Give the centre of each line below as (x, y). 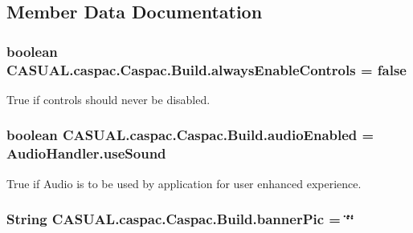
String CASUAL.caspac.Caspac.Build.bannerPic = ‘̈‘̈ (180, 219)
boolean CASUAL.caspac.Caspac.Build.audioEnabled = (190, 135)
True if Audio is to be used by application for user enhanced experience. (184, 183)
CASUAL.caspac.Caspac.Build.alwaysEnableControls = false (206, 69)
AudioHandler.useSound (86, 153)
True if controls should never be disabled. (108, 99)
